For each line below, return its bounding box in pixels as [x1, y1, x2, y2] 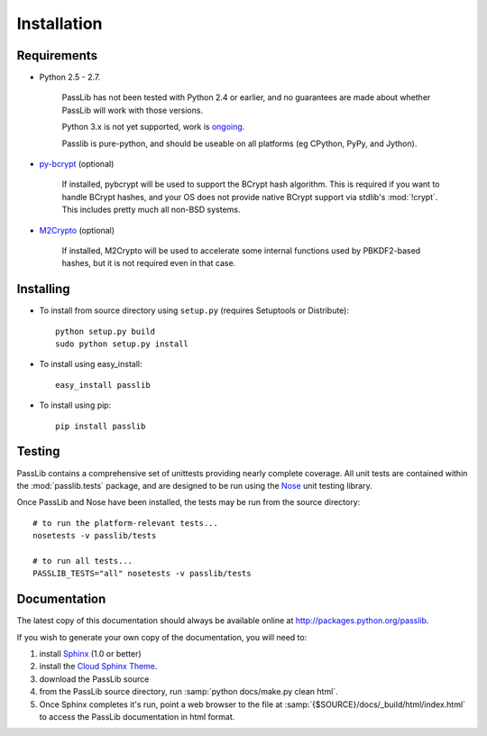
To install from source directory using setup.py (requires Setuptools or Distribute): [39, 305, 349, 316]
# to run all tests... [32, 556, 133, 566]
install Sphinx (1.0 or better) [39, 648, 142, 658]
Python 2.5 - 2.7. [39, 72, 101, 83]
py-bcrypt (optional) [39, 159, 115, 170]
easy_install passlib [55, 380, 151, 390]
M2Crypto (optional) [39, 225, 115, 235]
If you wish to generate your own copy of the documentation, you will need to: [16, 631, 308, 642]
